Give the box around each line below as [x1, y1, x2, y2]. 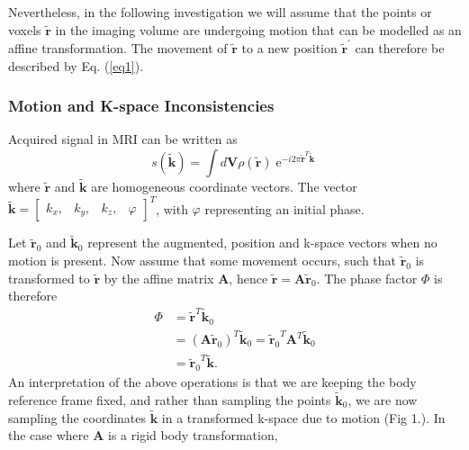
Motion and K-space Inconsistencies [8, 94, 275, 117]
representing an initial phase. [204, 199, 365, 218]
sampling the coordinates [8, 408, 147, 427]
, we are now [347, 390, 418, 409]
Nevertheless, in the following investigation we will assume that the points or [8, 3, 432, 21]
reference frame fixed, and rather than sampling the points [8, 390, 331, 409]
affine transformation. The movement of [8, 38, 228, 57]
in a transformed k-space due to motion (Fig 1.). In [161, 408, 446, 427]
